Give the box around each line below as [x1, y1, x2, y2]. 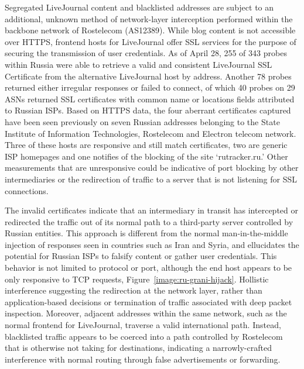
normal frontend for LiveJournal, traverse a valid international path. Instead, [5, 319, 281, 331]
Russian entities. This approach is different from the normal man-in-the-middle [5, 227, 288, 239]
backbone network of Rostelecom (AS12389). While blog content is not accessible [5, 24, 296, 36]
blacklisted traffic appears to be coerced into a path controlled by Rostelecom [5, 330, 283, 342]
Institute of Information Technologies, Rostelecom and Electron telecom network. [5, 127, 296, 139]
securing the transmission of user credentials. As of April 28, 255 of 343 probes [5, 47, 287, 59]
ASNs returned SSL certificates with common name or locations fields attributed [5, 92, 295, 105]
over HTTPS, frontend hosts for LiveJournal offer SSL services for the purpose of [5, 35, 296, 47]
